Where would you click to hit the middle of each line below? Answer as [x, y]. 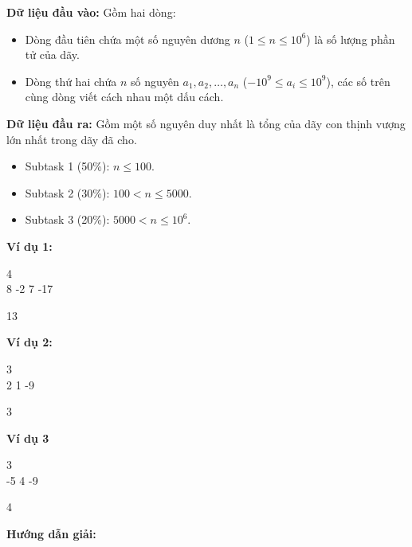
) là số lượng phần [351, 39]
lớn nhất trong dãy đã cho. [72, 139]
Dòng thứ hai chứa [71, 81]
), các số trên [358, 81]
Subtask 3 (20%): [67, 219]
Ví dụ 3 [28, 438]
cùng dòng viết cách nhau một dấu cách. [124, 97]
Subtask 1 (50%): [67, 166]
